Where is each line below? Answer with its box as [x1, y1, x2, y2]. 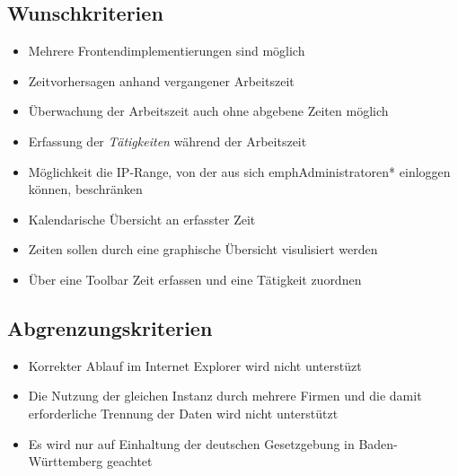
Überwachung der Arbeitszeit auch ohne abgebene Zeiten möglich [28, 101, 389, 120]
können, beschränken [28, 180, 143, 198]
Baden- [358, 434, 398, 453]
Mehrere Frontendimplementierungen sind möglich [28, 41, 305, 60]
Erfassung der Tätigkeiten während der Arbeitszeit [28, 131, 307, 150]
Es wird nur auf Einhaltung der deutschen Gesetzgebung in [28, 434, 355, 453]
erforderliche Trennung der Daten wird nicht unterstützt [28, 403, 339, 422]
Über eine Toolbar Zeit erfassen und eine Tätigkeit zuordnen [28, 269, 362, 288]
